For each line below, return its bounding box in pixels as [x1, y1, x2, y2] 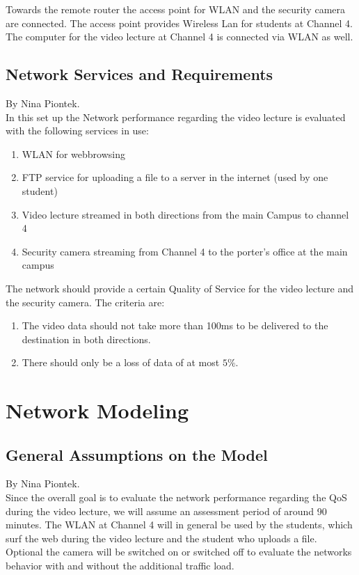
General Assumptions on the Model [6, 443, 268, 465]
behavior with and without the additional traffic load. [6, 558, 234, 573]
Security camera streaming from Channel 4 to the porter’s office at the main [22, 244, 348, 258]
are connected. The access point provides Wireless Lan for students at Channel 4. [6, 15, 353, 30]
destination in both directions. [22, 331, 151, 346]
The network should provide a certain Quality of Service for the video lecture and [6, 281, 354, 295]
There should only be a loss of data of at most [22, 355, 220, 370]
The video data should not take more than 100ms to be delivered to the [22, 318, 328, 333]
